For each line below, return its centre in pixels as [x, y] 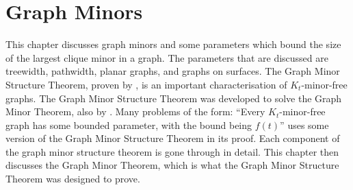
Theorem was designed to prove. [73, 179]
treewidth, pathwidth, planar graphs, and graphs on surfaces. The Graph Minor [173, 71]
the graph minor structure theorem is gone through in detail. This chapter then [172, 151]
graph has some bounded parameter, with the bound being [129, 124]
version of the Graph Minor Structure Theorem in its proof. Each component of [173, 138]
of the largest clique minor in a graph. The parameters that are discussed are [167, 57]
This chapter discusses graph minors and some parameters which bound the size [173, 44]
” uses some [304, 124]
